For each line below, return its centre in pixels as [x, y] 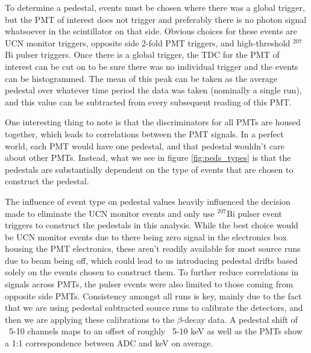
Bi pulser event [254, 213]
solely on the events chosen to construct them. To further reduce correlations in [152, 272]
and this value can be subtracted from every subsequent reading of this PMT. [148, 102]
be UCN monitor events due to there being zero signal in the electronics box [146, 236]
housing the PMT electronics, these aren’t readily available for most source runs [153, 248]
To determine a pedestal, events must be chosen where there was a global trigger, [155, 7]
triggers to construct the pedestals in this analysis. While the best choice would [152, 225]
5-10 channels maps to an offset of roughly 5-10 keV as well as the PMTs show [155, 331]
